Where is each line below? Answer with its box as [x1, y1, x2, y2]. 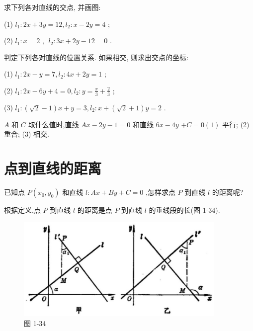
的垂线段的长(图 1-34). [149, 205, 220, 215]
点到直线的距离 [4, 158, 102, 178]
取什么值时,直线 [28, 119, 79, 129]
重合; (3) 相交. [4, 129, 49, 139]
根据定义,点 [4, 205, 41, 215]
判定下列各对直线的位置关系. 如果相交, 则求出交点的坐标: [4, 52, 188, 62]
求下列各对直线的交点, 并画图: [4, 2, 101, 12]
